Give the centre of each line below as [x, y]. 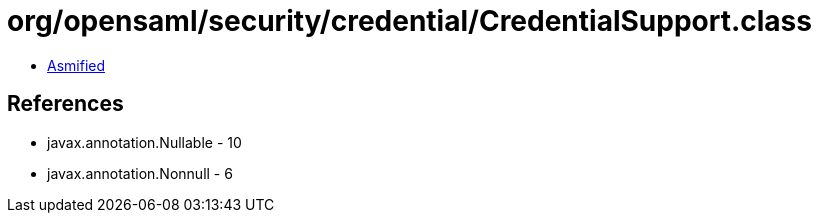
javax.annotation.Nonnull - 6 [140, 173]
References [65, 104]
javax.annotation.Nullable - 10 [144, 142]
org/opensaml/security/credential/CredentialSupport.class [409, 21]
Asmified [76, 65]
